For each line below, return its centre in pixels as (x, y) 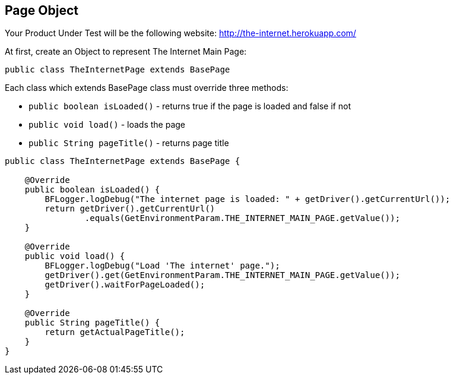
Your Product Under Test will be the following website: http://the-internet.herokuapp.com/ (180, 33)
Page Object (42, 10)
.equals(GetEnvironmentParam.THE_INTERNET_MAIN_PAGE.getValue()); (242, 218)
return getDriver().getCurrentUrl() (130, 209)
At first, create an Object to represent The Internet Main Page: (126, 52)
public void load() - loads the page (107, 125)
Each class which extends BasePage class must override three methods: (147, 88)
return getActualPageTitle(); (115, 332)
